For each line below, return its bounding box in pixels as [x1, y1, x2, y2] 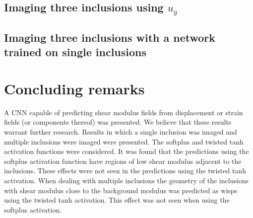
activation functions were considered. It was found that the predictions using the [4, 146, 249, 156]
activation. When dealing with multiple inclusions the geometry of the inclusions [4, 175, 249, 186]
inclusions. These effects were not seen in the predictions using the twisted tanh [4, 165, 246, 176]
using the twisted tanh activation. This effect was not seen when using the [4, 195, 230, 205]
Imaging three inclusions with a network [4, 29, 216, 45]
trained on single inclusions [4, 44, 147, 60]
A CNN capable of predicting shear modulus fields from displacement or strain [4, 107, 243, 117]
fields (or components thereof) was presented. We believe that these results [4, 117, 232, 127]
